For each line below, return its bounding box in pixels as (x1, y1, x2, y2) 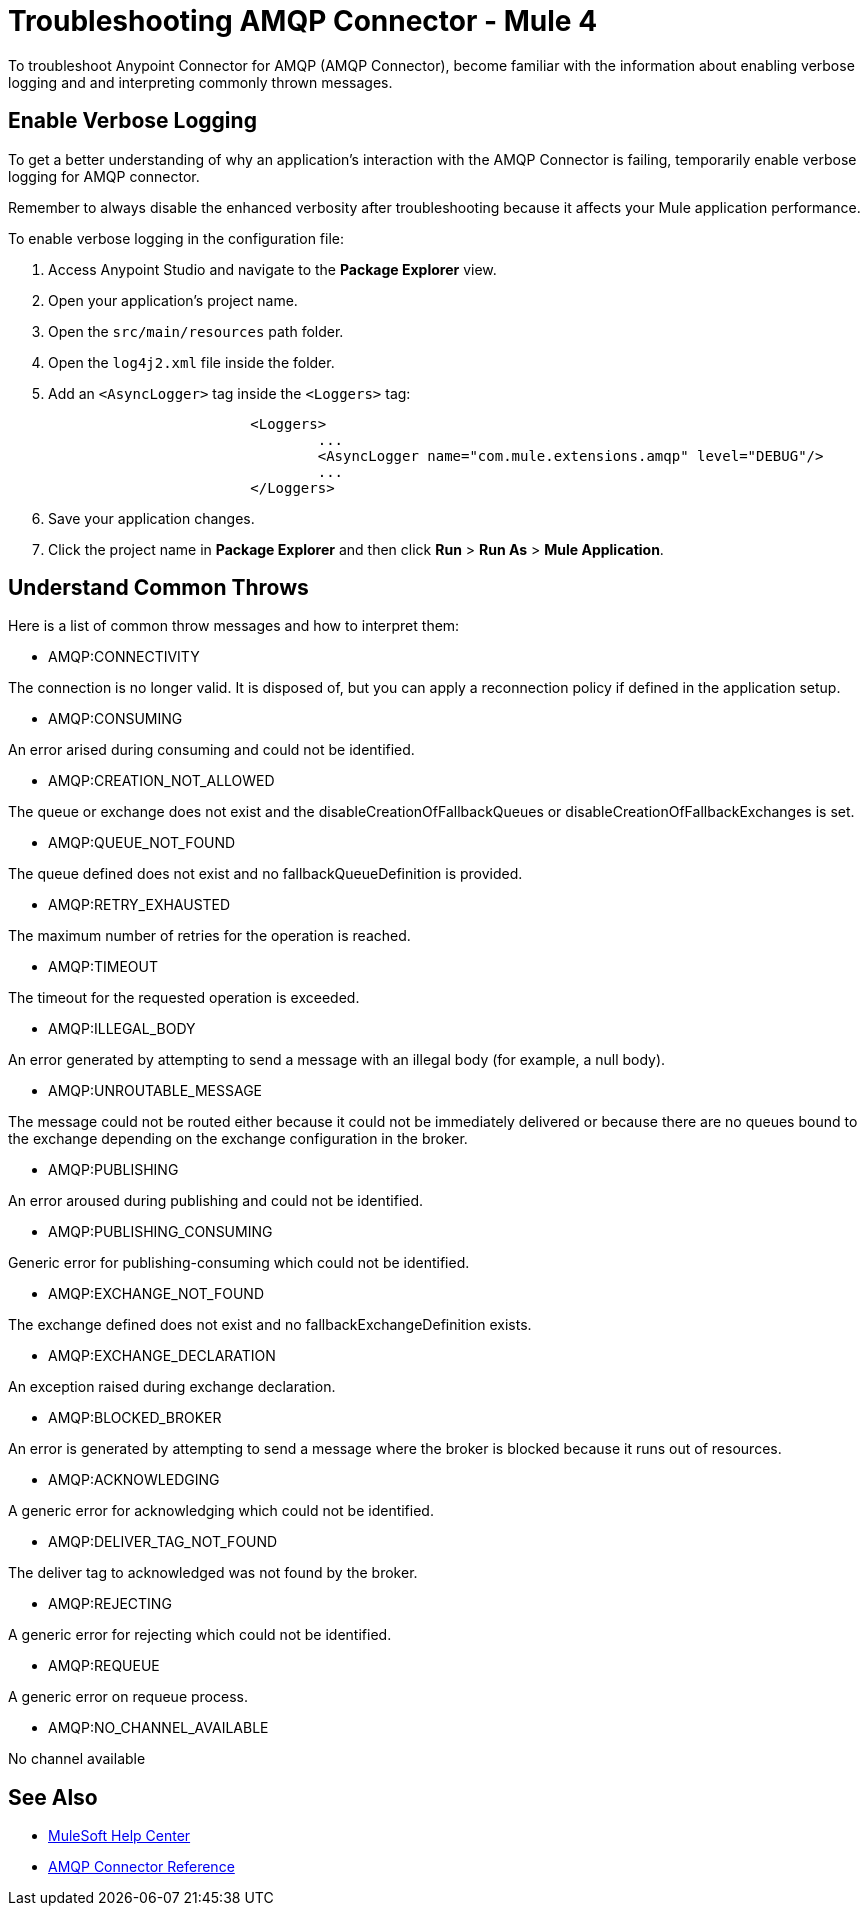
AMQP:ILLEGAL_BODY (48, 1020, 196, 1038)
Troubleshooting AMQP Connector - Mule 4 (8, 4, 598, 38)
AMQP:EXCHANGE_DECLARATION (48, 1347, 276, 1365)
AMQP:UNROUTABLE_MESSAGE (48, 1082, 263, 1100)
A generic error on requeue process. (8, 1688, 248, 1706)
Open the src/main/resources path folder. (48, 322, 344, 340)
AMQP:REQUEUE (48, 1657, 160, 1675)
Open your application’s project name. (48, 291, 298, 309)
